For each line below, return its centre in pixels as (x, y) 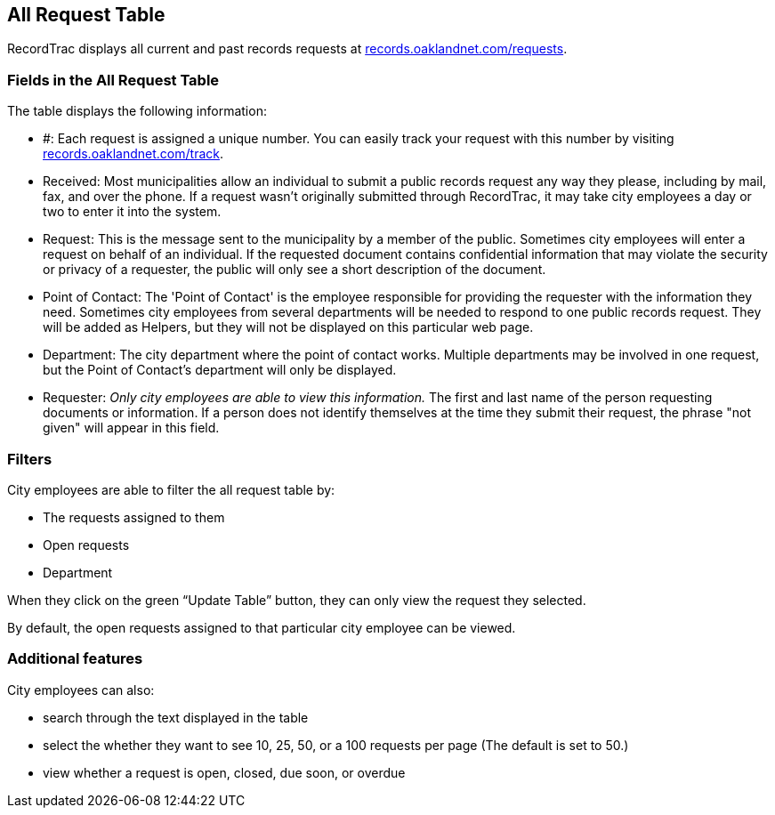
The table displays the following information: (137, 111)
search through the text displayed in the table (176, 717)
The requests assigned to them (134, 517)
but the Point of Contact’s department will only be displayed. (220, 370)
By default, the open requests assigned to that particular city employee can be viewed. (262, 627)
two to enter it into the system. (132, 212)
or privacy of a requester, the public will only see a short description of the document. (295, 270)
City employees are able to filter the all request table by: (171, 489)
